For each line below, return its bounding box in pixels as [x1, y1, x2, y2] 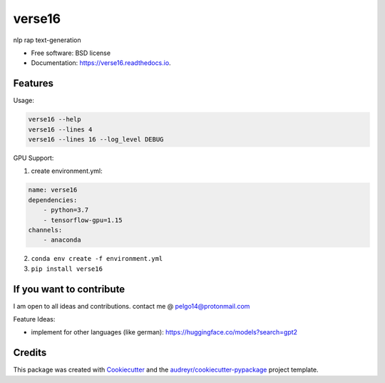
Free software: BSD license [31, 49, 111, 57]
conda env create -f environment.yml [31, 254, 163, 263]
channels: [28, 226, 63, 234]
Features [13, 77, 53, 89]
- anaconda [43, 236, 81, 244]
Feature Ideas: [13, 314, 56, 323]
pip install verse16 [31, 264, 103, 273]
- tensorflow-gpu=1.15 [43, 216, 123, 224]
